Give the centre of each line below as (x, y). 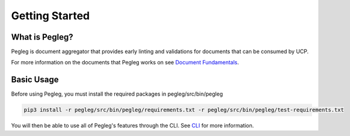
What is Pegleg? (42, 37)
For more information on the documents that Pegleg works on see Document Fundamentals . (125, 63)
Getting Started (51, 16)
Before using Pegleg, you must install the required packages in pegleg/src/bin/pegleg (117, 94)
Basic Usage (35, 80)
